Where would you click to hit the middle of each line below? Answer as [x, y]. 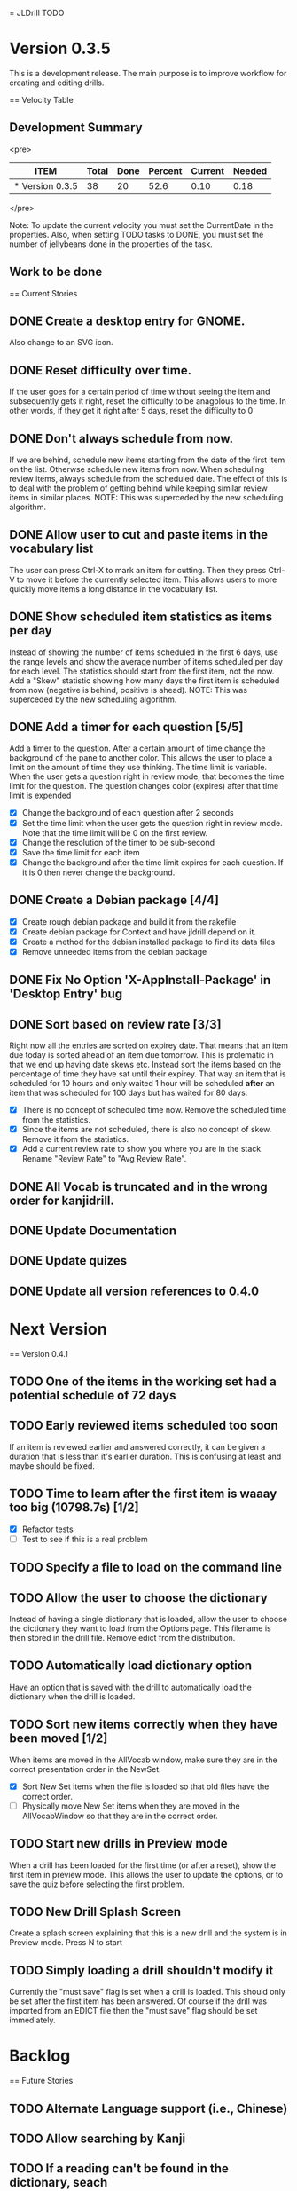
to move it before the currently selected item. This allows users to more [147, 579]
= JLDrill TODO [37, 13]
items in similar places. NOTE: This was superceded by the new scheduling [146, 497]
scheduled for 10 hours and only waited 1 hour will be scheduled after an [142, 1084]
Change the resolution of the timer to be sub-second [118, 842]
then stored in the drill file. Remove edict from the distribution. [122, 1638]
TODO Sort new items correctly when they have [143, 1725]
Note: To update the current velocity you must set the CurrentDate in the [141, 225]
